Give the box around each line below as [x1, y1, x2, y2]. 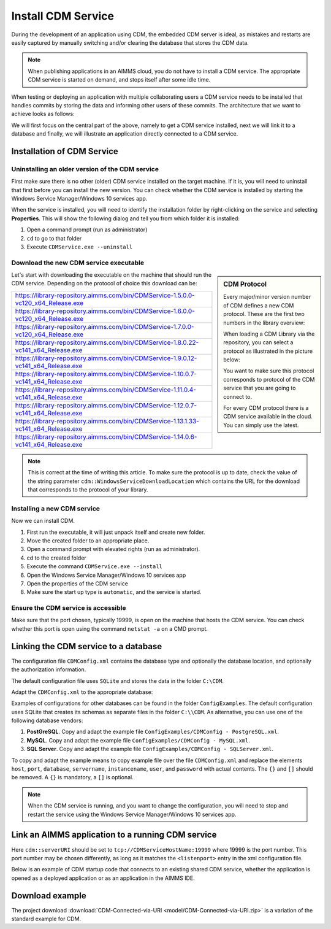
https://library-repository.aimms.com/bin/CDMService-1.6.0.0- [15, 307, 196, 315]
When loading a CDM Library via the [223, 330, 315, 337]
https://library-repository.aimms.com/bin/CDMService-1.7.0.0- [15, 322, 194, 331]
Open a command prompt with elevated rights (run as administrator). [26, 545, 200, 553]
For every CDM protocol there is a [223, 404, 309, 412]
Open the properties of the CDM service [26, 580, 129, 587]
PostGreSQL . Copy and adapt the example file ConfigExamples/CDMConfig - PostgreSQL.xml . [26, 728, 279, 736]
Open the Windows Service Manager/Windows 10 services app [26, 571, 186, 579]
